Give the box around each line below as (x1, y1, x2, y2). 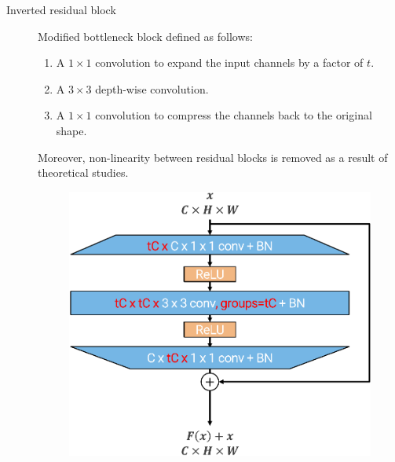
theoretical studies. (38, 164, 129, 181)
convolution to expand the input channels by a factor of (95, 54, 364, 71)
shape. (56, 122, 87, 138)
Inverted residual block (6, 2, 116, 17)
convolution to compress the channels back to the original (95, 107, 372, 123)
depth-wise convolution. (95, 80, 209, 97)
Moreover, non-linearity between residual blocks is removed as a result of (38, 148, 388, 165)
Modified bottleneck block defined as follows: (38, 27, 253, 44)
